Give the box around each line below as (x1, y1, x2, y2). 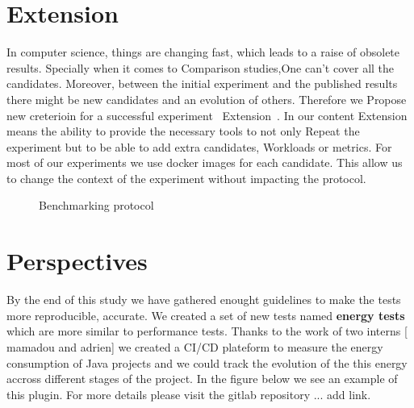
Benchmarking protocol (39, 197, 154, 214)
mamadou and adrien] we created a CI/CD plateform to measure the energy (6, 338, 383, 355)
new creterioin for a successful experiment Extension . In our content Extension (6, 106, 408, 123)
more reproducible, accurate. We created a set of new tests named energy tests (6, 306, 405, 323)
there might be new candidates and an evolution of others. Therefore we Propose (6, 90, 407, 107)
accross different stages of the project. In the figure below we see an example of (6, 370, 398, 387)
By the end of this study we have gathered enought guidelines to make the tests (6, 291, 401, 308)
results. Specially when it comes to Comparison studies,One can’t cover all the (6, 59, 395, 76)
